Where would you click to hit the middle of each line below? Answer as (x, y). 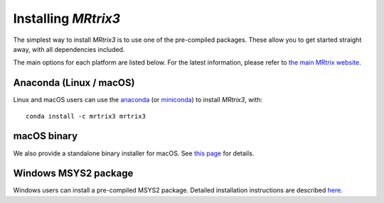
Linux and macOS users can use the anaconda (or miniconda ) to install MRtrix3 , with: (138, 100)
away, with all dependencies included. (69, 49)
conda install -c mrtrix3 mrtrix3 (86, 116)
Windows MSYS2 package (73, 174)
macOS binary (46, 136)
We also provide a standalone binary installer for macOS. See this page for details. (134, 153)
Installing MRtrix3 (67, 18)
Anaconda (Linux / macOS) (74, 83)
